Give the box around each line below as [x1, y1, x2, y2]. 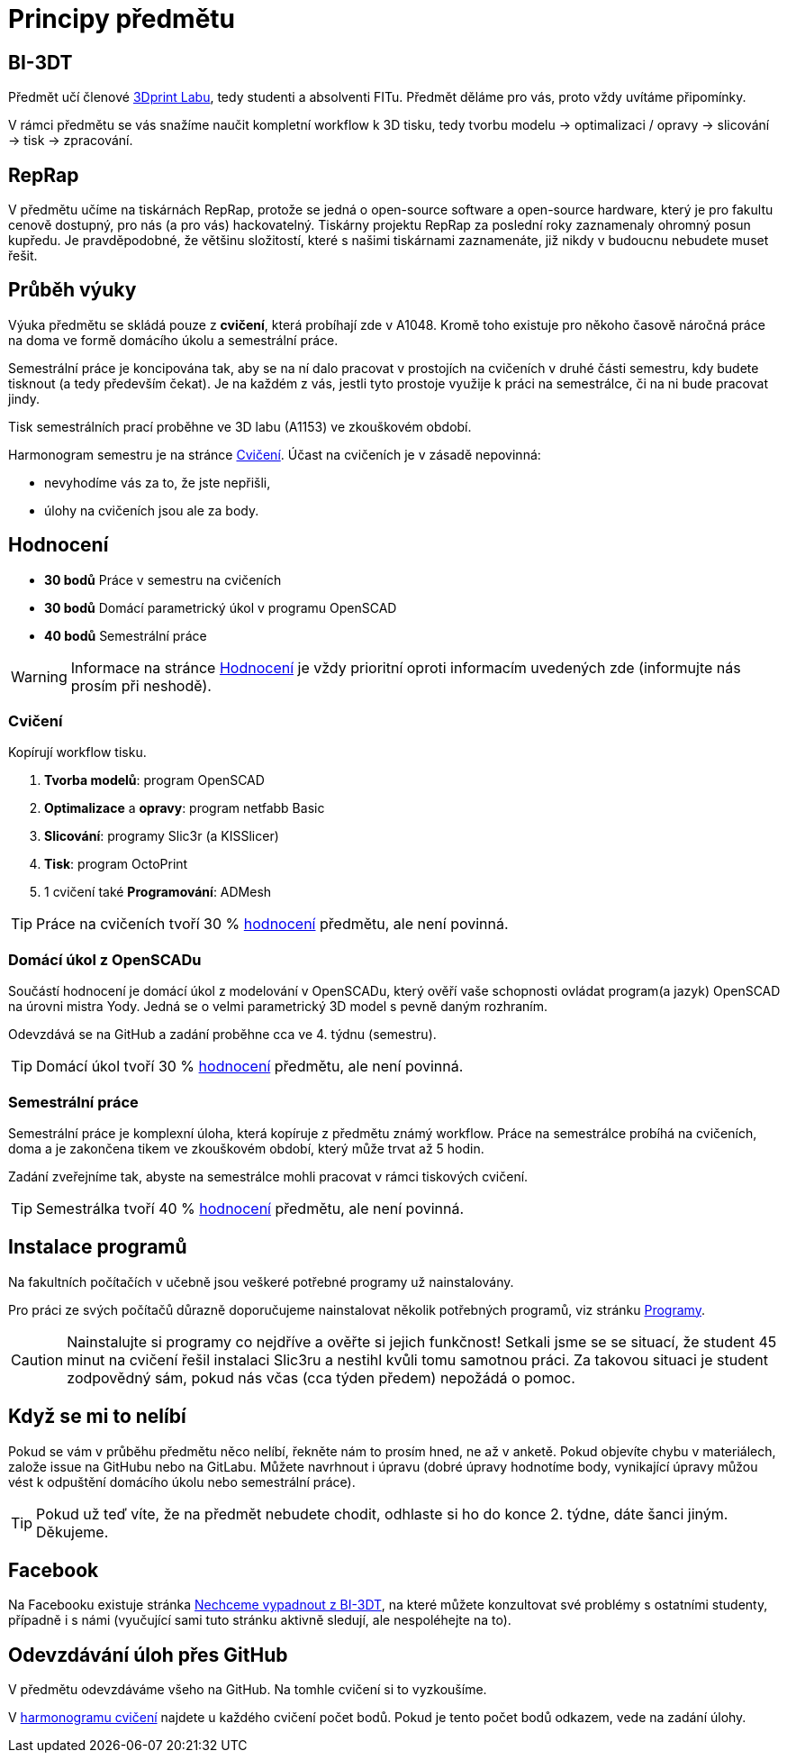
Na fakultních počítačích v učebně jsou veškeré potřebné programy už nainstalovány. [8, 1273, 514, 1290]
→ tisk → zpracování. [8, 132, 133, 149]
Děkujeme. [36, 1522, 109, 1541]
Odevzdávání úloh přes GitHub [8, 1643, 288, 1666]
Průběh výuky [8, 278, 137, 302]
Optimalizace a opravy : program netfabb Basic [44, 800, 325, 816]
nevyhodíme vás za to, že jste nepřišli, [44, 474, 271, 490]
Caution [11, 1350, 64, 1369]
